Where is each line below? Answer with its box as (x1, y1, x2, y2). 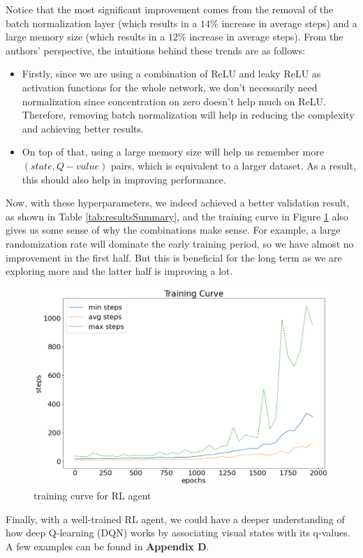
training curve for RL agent (34, 488, 151, 503)
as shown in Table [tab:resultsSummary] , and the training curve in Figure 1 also (6, 209, 348, 223)
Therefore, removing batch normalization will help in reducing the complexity (22, 107, 355, 122)
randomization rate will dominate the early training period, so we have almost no (6, 236, 354, 250)
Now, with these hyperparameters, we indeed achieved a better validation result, (6, 195, 350, 210)
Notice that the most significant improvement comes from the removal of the (6, 2, 334, 16)
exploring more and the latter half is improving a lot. (6, 264, 233, 278)
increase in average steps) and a (221, 15, 357, 30)
